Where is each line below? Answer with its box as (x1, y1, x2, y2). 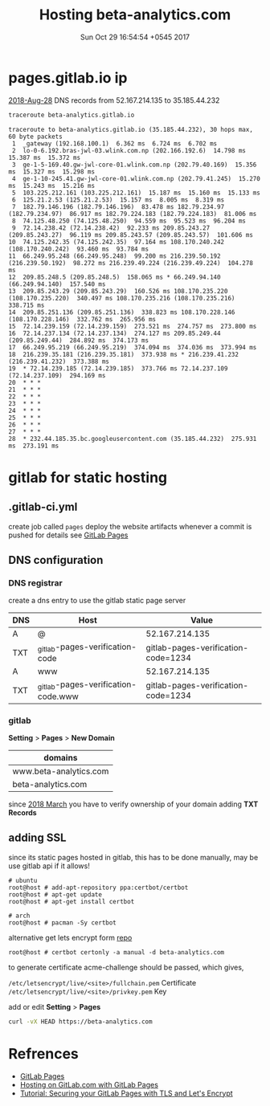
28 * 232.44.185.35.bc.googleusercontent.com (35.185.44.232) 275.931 (8, 435, 257, 443)
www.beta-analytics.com (12, 765, 109, 777)
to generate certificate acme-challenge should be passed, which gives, (8, 962, 244, 972)
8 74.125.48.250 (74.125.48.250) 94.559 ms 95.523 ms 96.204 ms (11, 217, 247, 225)
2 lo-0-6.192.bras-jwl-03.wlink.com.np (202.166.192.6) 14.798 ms (11, 146, 247, 154)
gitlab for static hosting (8, 468, 167, 487)
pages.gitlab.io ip (8, 68, 128, 87)
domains (43, 752, 78, 763)
